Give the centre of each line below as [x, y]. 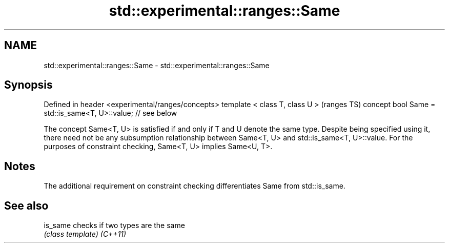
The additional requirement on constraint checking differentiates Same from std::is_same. [195, 186]
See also [26, 205]
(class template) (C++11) [85, 234]
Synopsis [28, 85]
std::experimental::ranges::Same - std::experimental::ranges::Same [157, 65]
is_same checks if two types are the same [114, 225]
